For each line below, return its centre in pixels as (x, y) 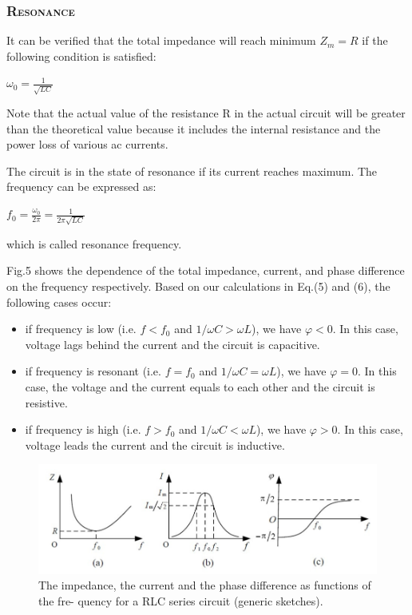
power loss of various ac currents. (87, 144)
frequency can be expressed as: (81, 186)
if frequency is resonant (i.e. (93, 371)
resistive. (46, 402)
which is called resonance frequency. (94, 243)
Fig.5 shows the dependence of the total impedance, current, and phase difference (206, 270)
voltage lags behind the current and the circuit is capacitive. (172, 344)
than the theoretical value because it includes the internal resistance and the (194, 128)
